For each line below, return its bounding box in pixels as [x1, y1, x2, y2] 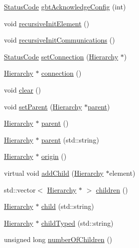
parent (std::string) [41, 134, 99, 145]
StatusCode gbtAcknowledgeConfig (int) [4, 1, 126, 11]
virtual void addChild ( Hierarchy [4, 167, 104, 178]
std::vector [4, 184, 36, 195]
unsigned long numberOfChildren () [4, 234, 112, 245]
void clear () [4, 84, 41, 95]
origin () [41, 151, 67, 161]
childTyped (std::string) [41, 217, 114, 228]
